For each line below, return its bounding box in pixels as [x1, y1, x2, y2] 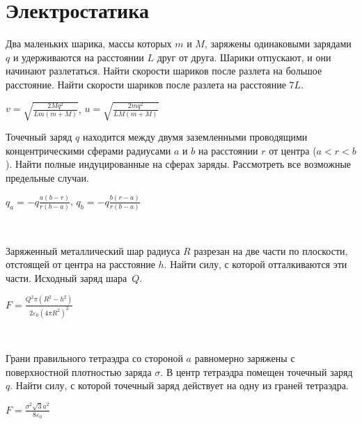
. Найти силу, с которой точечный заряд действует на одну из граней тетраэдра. [10, 378, 349, 393]
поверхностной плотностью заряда [6, 364, 152, 379]
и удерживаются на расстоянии [13, 49, 144, 64]
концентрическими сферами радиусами [6, 143, 171, 157]
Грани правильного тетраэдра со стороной [6, 351, 183, 366]
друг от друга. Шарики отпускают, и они [157, 49, 331, 64]
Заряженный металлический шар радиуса [6, 243, 180, 258]
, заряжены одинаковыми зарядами [204, 36, 352, 51]
